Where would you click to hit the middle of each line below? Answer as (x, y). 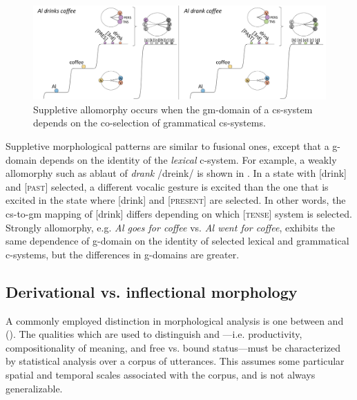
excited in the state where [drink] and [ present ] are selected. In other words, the (176, 200)
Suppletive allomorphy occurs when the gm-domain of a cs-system (173, 109)
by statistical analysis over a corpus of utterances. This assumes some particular (175, 361)
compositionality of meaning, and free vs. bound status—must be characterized (173, 347)
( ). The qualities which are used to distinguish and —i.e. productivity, (154, 334)
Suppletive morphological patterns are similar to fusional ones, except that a (167, 146)
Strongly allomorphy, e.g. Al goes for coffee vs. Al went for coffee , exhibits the (170, 227)
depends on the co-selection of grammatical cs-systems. (149, 123)
